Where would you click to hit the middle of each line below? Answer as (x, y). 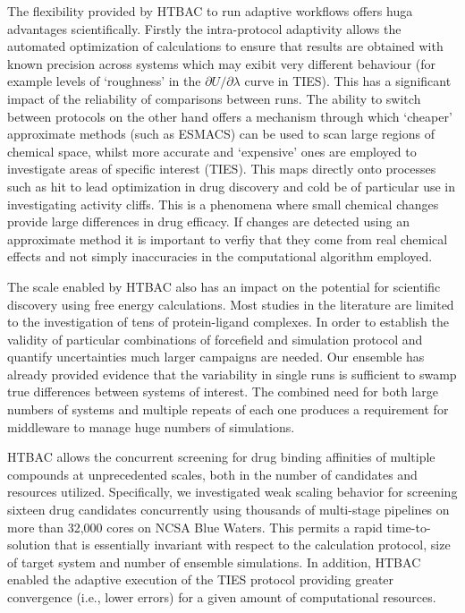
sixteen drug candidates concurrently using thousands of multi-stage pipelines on (228, 510)
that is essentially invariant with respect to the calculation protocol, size (252, 545)
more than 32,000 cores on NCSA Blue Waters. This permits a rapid (195, 527)
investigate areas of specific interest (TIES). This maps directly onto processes (222, 169)
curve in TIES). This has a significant (348, 81)
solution (29, 545)
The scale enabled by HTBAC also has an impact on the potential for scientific (224, 286)
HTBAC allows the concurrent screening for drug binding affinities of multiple (221, 457)
